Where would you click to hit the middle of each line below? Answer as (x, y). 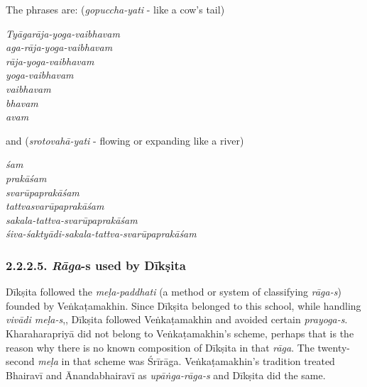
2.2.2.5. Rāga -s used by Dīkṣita (96, 265)
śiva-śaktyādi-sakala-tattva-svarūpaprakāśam (101, 234)
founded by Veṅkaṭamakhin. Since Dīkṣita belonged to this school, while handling (183, 305)
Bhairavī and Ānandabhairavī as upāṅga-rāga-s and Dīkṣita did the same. (166, 375)
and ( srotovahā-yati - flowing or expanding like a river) (125, 140)
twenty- (334, 347)
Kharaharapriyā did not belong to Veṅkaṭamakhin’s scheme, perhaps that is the (180, 333)
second (20, 361)
